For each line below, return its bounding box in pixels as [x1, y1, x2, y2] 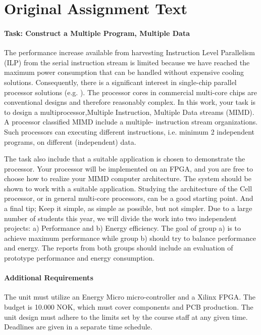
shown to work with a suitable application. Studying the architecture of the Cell [4, 183, 252, 193]
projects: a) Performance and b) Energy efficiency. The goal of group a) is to [4, 223, 241, 233]
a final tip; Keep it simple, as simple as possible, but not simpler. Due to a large [4, 203, 252, 214]
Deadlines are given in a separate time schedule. [4, 321, 152, 332]
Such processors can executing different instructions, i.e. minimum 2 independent [4, 126, 254, 137]
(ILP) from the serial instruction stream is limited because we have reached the [4, 57, 250, 67]
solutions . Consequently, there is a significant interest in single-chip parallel [4, 76, 237, 87]
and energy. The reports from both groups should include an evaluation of [4, 242, 233, 253]
